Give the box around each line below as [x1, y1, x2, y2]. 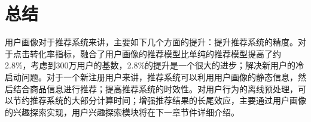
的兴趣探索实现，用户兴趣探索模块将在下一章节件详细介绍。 [5, 105, 239, 118]
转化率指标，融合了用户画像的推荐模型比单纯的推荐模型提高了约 [29, 47, 281, 60]
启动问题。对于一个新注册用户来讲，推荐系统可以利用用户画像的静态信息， [5, 70, 298, 83]
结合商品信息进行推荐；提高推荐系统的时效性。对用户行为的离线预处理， [13, 82, 298, 95]
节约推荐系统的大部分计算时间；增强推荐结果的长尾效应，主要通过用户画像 [13, 94, 306, 107]
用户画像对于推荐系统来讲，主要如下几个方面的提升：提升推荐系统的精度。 [5, 36, 298, 48]
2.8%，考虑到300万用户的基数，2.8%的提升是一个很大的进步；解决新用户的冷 [5, 59, 304, 71]
